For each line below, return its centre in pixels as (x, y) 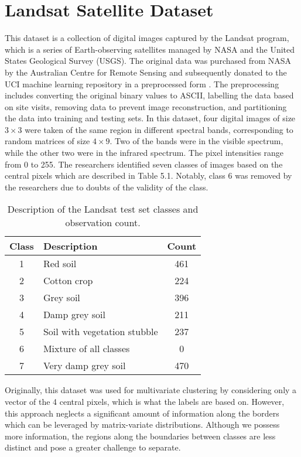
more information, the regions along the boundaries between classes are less (140, 436)
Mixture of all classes (86, 349)
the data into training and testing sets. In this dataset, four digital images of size (150, 118)
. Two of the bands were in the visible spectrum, (196, 141)
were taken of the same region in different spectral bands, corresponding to (159, 129)
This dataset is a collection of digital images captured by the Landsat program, (147, 38)
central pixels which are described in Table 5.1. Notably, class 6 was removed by (148, 175)
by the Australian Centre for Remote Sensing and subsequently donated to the (146, 72)
